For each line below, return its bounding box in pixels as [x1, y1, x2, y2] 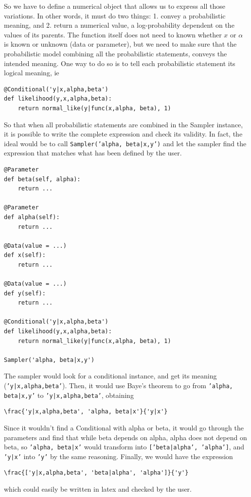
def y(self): [4, 290, 46, 297]
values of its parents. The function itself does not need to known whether [4, 29, 222, 39]
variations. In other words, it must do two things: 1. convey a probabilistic [4, 10, 226, 20]
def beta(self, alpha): [4, 175, 81, 183]
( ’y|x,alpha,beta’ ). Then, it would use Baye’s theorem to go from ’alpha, [4, 380, 233, 391]
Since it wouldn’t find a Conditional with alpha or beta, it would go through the [4, 422, 244, 432]
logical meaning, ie [4, 68, 59, 78]
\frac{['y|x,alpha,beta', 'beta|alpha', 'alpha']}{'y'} [4, 469, 189, 477]
